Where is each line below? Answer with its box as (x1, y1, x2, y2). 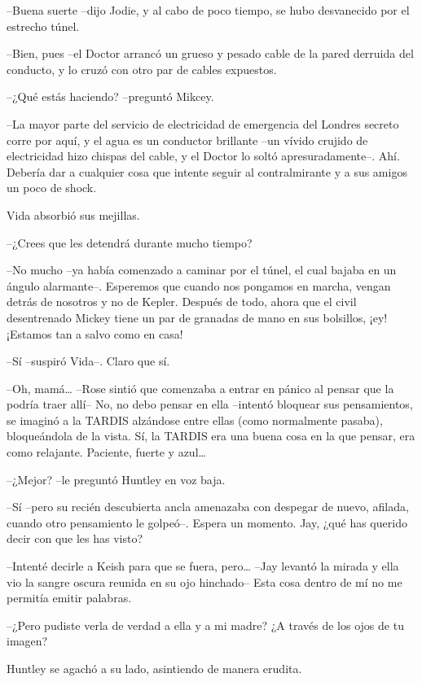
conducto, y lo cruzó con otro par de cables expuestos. (7, 60, 277, 77)
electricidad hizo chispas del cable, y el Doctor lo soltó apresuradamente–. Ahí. (7, 147, 400, 164)
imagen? (7, 632, 48, 649)
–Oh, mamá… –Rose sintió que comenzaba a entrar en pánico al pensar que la (7, 379, 394, 396)
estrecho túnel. (7, 17, 80, 34)
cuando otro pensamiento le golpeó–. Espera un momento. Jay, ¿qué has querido (7, 514, 407, 531)
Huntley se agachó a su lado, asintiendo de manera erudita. (7, 660, 302, 676)
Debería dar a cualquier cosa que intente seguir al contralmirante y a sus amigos (7, 163, 407, 180)
